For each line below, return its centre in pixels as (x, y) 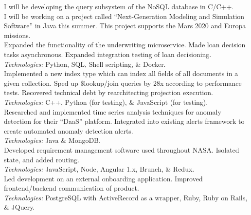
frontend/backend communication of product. (72, 188)
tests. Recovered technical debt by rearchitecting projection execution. (108, 92)
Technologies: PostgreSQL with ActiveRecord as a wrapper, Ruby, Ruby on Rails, (126, 197)
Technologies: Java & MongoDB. (52, 140)
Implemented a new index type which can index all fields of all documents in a (121, 73)
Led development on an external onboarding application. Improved (103, 178)
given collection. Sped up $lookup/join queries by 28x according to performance (123, 83)
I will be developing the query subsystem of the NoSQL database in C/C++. (119, 6)
